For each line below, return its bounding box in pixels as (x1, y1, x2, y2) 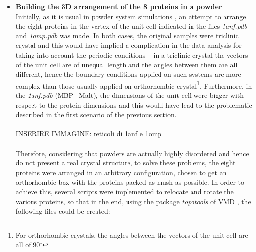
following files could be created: (15, 206, 110, 216)
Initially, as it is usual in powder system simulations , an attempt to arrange (15, 11, 246, 21)
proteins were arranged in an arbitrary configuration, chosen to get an (15, 167, 227, 177)
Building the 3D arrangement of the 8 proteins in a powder (15, 1, 222, 11)
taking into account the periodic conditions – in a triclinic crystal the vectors (15, 49, 248, 60)
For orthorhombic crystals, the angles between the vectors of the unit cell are (15, 229, 248, 240)
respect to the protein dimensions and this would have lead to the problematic (15, 99, 252, 110)
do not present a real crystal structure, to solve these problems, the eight (15, 157, 236, 168)
